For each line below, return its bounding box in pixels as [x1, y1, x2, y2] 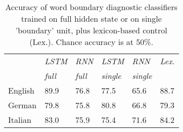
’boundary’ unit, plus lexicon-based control [15, 24, 167, 36]
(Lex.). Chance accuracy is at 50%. [29, 36, 154, 48]
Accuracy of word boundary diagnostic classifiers [5, 1, 178, 13]
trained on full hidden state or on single [21, 13, 162, 24]
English [8, 84, 34, 96]
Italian [8, 114, 31, 125]
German [8, 99, 37, 111]
